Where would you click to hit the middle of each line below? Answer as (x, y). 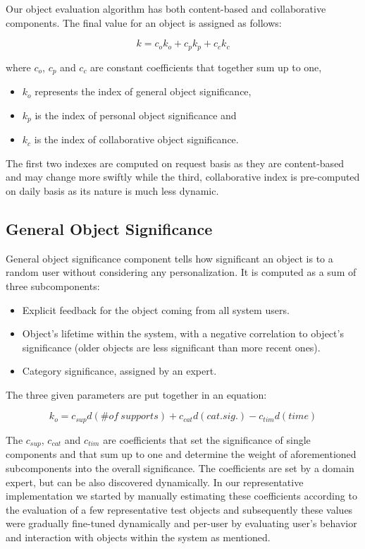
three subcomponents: (53, 285)
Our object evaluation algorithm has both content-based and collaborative (166, 8)
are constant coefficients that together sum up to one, (206, 67)
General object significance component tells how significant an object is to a (169, 258)
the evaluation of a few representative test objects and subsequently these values (179, 509)
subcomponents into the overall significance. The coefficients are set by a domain (180, 467)
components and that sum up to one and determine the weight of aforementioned (181, 454)
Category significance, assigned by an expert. (119, 371)
